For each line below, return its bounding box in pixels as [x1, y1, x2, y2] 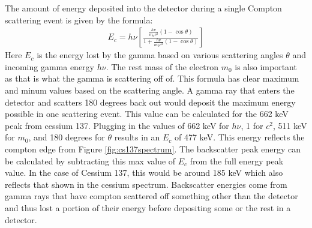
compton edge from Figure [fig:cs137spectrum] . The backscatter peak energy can [5, 142, 301, 155]
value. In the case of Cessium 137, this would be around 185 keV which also [5, 166, 283, 179]
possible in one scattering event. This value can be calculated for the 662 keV [5, 107, 289, 120]
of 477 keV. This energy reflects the [174, 131, 305, 143]
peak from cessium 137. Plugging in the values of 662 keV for [5, 119, 229, 131]
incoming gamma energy [5, 60, 94, 73]
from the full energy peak [190, 154, 284, 167]
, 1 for [241, 119, 263, 131]
